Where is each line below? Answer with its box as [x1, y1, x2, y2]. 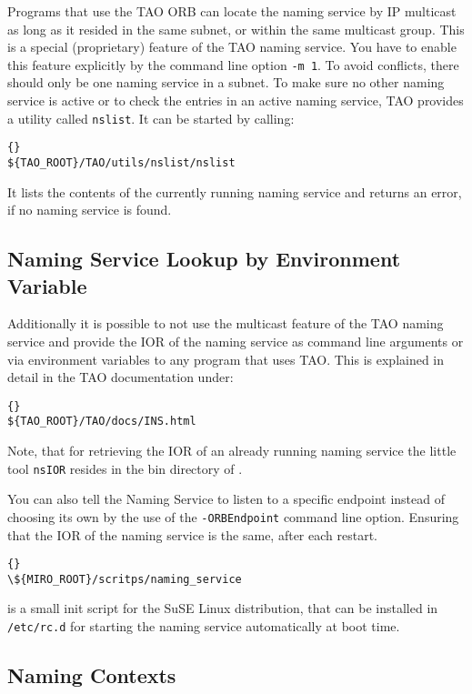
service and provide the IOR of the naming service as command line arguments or [7, 331, 464, 350]
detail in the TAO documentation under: [7, 367, 234, 387]
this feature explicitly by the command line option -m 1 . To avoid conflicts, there [7, 55, 459, 74]
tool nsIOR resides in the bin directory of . [7, 458, 243, 478]
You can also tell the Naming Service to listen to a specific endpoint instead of [7, 489, 445, 508]
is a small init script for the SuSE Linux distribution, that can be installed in [7, 598, 438, 618]
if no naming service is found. [7, 200, 172, 219]
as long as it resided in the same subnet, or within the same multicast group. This [7, 19, 465, 38]
